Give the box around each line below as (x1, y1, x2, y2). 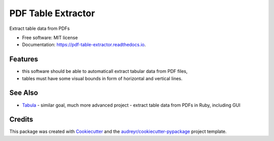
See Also (9, 89, 38, 97)
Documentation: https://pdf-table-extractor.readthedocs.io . (22, 42, 146, 48)
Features (9, 55, 38, 63)
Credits (9, 115, 33, 124)
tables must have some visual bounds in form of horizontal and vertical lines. (22, 75, 183, 81)
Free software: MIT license (22, 34, 78, 41)
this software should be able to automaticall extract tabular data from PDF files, (22, 68, 188, 75)
